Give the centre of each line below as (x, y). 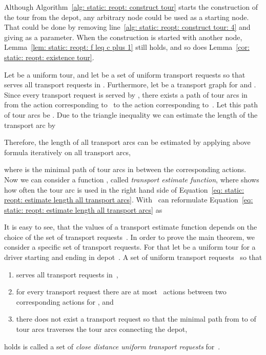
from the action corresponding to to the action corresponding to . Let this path (131, 105)
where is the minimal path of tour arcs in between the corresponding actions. (125, 169)
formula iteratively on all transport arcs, (67, 152)
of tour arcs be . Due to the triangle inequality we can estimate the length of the (131, 114)
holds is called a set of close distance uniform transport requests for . (112, 346)
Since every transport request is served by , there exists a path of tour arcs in (126, 94)
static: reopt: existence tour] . (49, 57)
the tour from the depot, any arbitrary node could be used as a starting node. (127, 17)
